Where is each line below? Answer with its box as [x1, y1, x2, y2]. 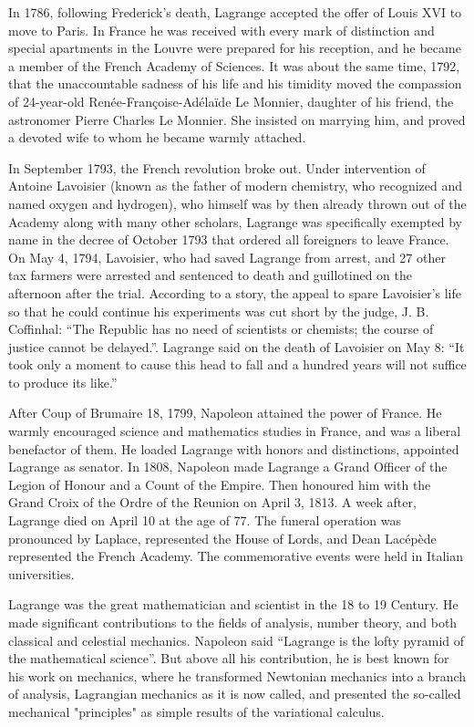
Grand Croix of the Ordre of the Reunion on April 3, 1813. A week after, [8, 493, 417, 512]
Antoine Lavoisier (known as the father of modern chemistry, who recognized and [8, 176, 463, 195]
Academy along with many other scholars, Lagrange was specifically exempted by [8, 212, 462, 231]
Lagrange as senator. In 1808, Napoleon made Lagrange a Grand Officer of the [8, 457, 448, 476]
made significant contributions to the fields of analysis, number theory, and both [8, 613, 458, 631]
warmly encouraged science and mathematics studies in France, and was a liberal [8, 421, 461, 441]
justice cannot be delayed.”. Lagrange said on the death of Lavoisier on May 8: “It [8, 337, 465, 356]
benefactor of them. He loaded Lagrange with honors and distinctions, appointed [8, 439, 459, 458]
